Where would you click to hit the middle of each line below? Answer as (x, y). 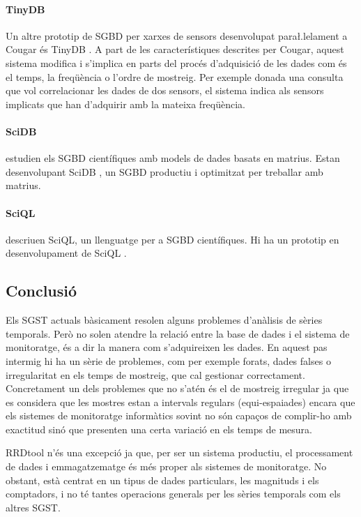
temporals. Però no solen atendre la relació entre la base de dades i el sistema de (178, 333)
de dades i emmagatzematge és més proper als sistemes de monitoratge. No (166, 466)
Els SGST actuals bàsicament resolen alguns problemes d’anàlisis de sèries (164, 320)
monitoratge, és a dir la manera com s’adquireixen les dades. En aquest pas (167, 347)
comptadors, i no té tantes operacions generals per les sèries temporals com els (173, 494)
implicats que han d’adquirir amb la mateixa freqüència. (126, 104)
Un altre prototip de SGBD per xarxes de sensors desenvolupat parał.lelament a (177, 35)
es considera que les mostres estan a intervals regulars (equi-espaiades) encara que (180, 402)
